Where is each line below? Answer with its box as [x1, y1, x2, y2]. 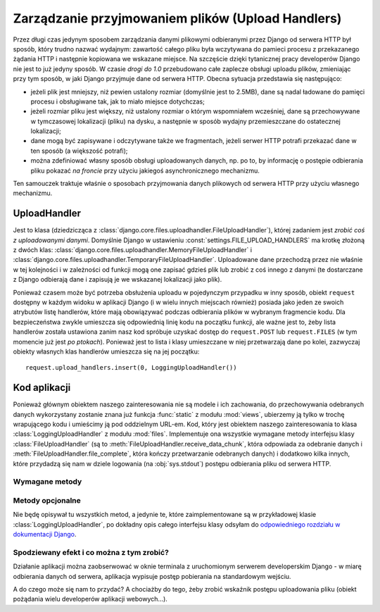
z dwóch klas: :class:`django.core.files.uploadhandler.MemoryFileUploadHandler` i [13, 246, 253, 254]
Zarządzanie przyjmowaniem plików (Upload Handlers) [13, 11, 342, 26]
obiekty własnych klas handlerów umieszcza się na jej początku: [13, 347, 200, 356]
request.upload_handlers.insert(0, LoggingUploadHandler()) [25, 363, 237, 372]
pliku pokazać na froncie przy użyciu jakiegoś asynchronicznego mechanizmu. [30, 166, 260, 175]
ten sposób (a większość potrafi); [30, 146, 128, 155]
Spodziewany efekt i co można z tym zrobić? [13, 547, 169, 557]
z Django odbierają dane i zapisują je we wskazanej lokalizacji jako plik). [13, 275, 222, 284]
